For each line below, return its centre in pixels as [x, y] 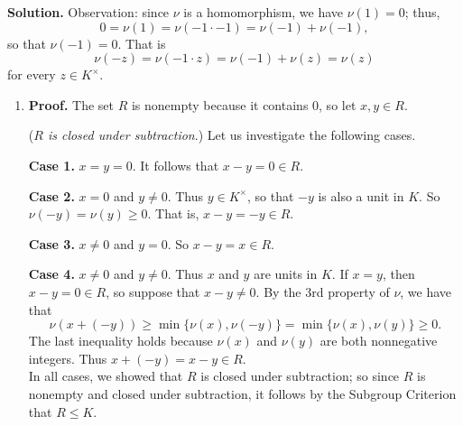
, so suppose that [153, 291]
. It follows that [176, 165]
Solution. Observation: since [88, 12]
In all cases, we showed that [106, 376]
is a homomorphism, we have [264, 12]
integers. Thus [68, 358]
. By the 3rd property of [323, 291]
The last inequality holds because [120, 341]
